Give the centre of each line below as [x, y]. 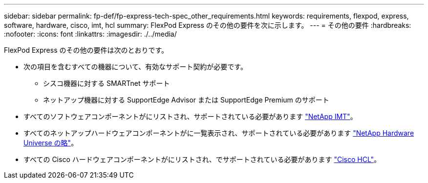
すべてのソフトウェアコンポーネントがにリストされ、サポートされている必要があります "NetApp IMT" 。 [190, 116]
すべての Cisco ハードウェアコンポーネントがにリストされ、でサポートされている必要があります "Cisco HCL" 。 [202, 159]
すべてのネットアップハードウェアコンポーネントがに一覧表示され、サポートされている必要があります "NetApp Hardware [219, 133]
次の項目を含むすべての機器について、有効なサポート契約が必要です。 [135, 67]
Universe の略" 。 [51, 143]
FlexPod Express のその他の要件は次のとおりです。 [86, 50]
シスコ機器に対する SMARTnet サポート [107, 83]
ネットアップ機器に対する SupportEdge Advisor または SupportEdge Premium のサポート [186, 100]
